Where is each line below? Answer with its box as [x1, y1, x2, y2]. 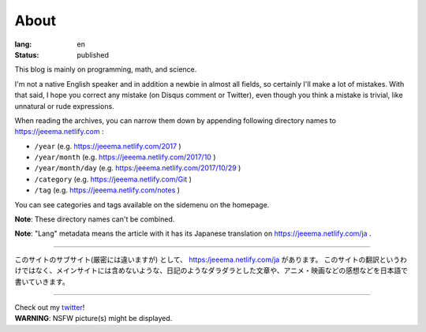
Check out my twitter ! [14, 302, 85, 311]
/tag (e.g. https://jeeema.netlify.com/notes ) [34, 185, 181, 195]
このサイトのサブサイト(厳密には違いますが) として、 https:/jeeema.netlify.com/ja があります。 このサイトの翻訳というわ [14, 255, 408, 264]
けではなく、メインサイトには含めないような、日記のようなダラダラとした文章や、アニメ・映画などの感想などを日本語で [14, 266, 409, 275]
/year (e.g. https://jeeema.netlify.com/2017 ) [34, 141, 181, 151]
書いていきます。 [14, 277, 70, 286]
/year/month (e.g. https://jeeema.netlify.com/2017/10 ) [34, 152, 216, 162]
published [77, 50, 110, 59]
